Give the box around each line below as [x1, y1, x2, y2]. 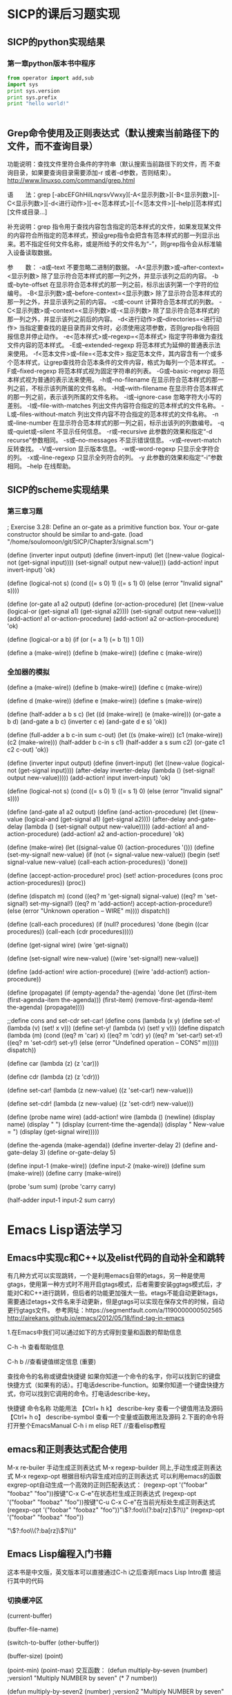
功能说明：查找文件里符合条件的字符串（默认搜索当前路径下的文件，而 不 [7, 160, 215, 168]
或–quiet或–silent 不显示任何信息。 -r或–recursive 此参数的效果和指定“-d [7, 427, 213, 436]
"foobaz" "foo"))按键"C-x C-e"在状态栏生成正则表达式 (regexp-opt [7, 1489, 197, 1497]
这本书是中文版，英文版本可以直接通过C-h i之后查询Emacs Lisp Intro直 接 [7, 1568, 215, 1576]
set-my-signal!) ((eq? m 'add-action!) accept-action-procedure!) [29, 900, 213, 908]
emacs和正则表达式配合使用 [7, 1443, 128, 1456]
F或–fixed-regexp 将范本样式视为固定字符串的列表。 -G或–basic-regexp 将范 [7, 367, 225, 376]
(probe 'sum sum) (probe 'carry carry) [7, 1183, 116, 1191]
